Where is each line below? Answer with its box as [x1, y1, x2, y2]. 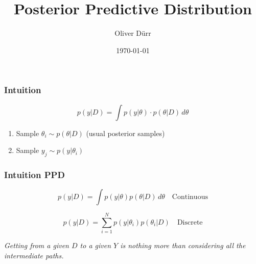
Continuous [172, 193, 208, 201]
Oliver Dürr [114, 28, 151, 38]
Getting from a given [4, 240, 69, 251]
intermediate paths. [4, 250, 64, 260]
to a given [80, 240, 111, 251]
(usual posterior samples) [86, 127, 165, 138]
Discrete [177, 219, 203, 227]
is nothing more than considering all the [120, 240, 246, 251]
